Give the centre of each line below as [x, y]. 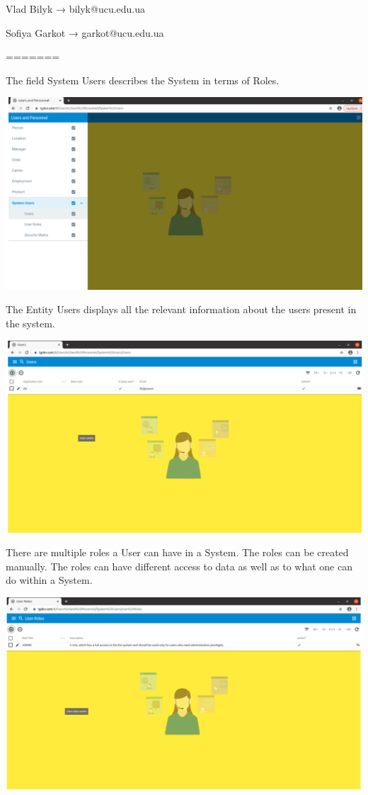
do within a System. [49, 580]
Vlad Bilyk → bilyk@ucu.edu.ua [76, 9]
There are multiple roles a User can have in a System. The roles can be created [177, 552]
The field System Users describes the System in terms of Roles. [143, 80]
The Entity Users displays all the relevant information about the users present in [181, 309]
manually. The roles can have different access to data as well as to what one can [179, 566]
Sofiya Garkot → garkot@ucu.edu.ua [85, 32]
